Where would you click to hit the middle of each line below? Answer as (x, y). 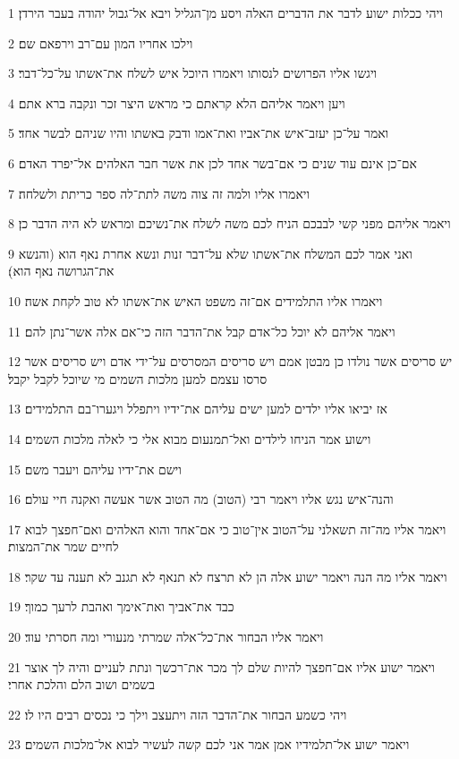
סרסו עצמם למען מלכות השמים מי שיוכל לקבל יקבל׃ (138, 378)
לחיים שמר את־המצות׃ (64, 546)
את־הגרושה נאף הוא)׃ (61, 271)
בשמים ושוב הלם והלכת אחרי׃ (81, 684)
